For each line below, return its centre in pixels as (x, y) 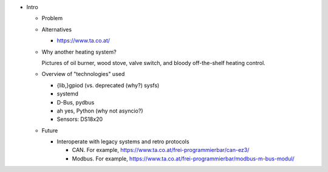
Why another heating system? (79, 52)
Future (50, 130)
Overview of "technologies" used (83, 74)
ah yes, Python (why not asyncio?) (100, 111)
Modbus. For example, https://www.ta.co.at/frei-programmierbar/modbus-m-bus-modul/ (183, 159)
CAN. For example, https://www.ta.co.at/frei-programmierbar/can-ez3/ (161, 150)
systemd (68, 94)
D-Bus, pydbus (76, 102)
